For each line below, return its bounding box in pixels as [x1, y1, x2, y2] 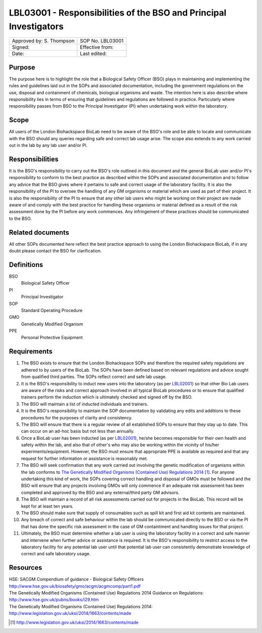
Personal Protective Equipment [21, 335, 83, 341]
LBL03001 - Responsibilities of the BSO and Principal [9, 7, 227, 18]
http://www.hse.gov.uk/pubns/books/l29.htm [9, 597, 99, 603]
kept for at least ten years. [21, 503, 74, 509]
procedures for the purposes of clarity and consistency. [21, 415, 133, 420]
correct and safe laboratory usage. [21, 551, 91, 557]
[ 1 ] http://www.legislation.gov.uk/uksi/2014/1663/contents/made [10, 619, 139, 625]
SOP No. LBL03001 [80, 37, 124, 44]
